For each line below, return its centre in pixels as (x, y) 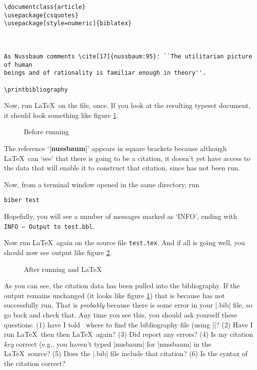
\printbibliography (36, 89)
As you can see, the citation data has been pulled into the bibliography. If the (122, 286)
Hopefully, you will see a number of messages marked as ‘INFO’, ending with (121, 216)
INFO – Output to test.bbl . (49, 226)
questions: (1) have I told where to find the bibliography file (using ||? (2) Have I (128, 324)
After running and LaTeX (63, 269)
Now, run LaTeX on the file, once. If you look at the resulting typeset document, (127, 105)
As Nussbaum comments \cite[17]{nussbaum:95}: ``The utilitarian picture (128, 56)
